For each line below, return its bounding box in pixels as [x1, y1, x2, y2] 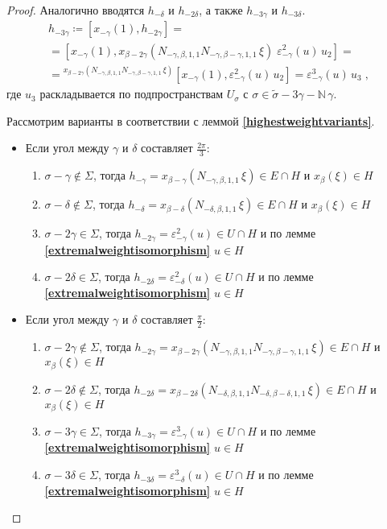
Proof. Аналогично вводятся [6, 2, 145, 18]
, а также [199, 2, 243, 18]
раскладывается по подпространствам [39, 85, 224, 102]
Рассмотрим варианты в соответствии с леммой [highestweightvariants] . [6, 112, 375, 129]
